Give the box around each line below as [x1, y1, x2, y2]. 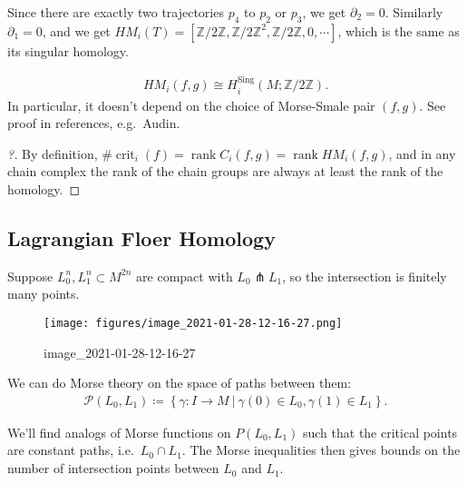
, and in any [388, 143, 456, 163]
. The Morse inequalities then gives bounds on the [181, 440, 461, 459]
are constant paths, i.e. [7, 440, 134, 459]
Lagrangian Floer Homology [7, 224, 276, 252]
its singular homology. [7, 41, 129, 60]
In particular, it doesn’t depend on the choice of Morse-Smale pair [7, 95, 375, 114]
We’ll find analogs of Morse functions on [7, 422, 231, 441]
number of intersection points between [7, 459, 219, 478]
